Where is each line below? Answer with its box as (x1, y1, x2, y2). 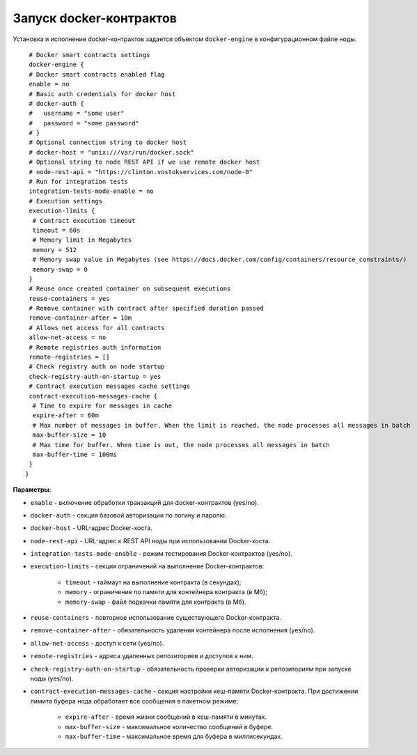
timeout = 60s (32, 226, 81, 234)
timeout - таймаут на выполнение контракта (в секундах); (65, 578, 242, 586)
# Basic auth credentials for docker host (29, 90, 176, 98)
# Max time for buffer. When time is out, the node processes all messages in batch (32, 441, 330, 449)
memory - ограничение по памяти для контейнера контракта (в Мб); (65, 588, 267, 596)
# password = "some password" (29, 119, 139, 127)
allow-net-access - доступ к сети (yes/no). (30, 639, 164, 647)
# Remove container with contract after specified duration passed (29, 304, 264, 313)
